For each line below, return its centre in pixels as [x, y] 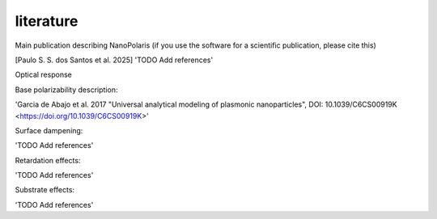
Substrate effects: [45, 190]
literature [47, 21]
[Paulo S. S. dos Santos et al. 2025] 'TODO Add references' [114, 60]
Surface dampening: [49, 130]
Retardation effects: [48, 160]
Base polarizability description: [66, 90]
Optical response [43, 75]
